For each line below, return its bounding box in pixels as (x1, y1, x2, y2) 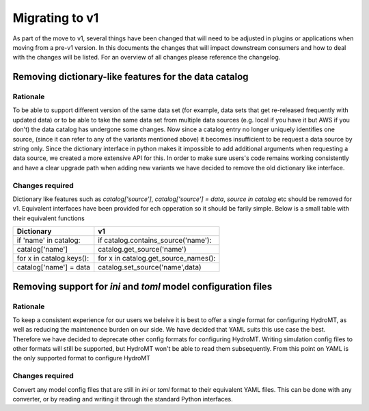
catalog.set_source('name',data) (98, 263, 202, 272)
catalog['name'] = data (16, 263, 91, 272)
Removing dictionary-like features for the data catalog (12, 71, 249, 83)
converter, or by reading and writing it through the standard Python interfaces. (12, 395, 234, 403)
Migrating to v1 (12, 10, 99, 25)
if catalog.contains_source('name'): (98, 236, 212, 246)
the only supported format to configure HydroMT (12, 354, 150, 362)
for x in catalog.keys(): (16, 254, 89, 263)
